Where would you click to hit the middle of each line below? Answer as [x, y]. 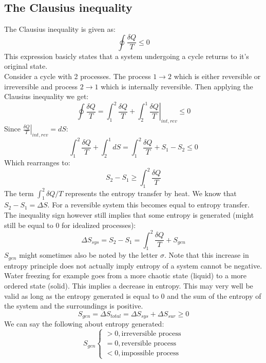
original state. [26, 66]
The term [19, 193]
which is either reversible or [217, 76]
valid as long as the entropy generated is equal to [81, 295]
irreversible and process [41, 86]
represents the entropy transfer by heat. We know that [151, 193]
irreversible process [151, 334]
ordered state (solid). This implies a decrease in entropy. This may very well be [129, 286]
